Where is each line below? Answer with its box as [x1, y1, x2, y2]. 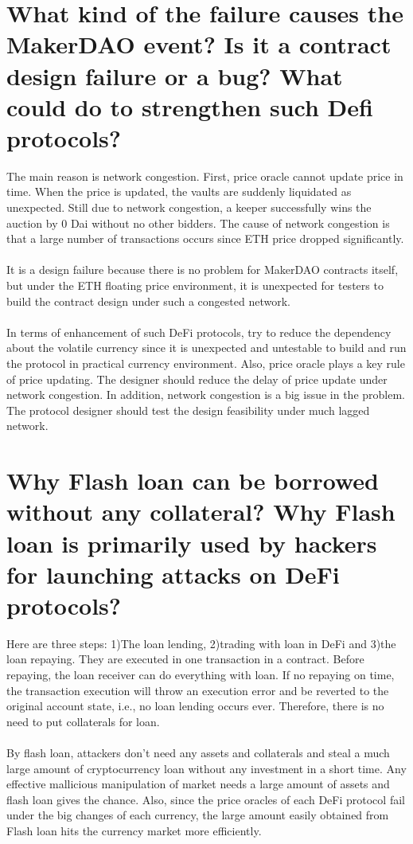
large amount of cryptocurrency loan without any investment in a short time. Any [6, 760, 407, 776]
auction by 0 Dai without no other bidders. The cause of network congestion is [6, 214, 390, 231]
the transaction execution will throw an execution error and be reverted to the [6, 682, 389, 698]
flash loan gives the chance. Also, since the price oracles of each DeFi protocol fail [6, 791, 405, 807]
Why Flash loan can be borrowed [6, 464, 379, 497]
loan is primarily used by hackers [6, 526, 377, 559]
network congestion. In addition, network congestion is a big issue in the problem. [6, 386, 406, 403]
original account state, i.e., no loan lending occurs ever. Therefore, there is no [6, 697, 384, 714]
